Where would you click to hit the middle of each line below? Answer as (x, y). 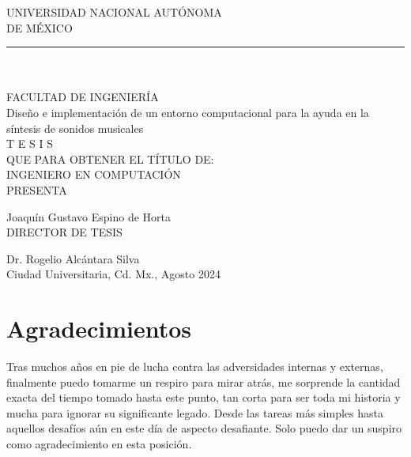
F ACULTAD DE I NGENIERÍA (83, 97)
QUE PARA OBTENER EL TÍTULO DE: (110, 159)
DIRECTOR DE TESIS (64, 232)
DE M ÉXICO (40, 27)
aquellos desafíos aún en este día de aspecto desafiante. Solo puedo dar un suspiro (204, 428)
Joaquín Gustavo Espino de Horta (89, 216)
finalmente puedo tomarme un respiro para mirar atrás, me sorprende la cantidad (204, 381)
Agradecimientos (99, 329)
